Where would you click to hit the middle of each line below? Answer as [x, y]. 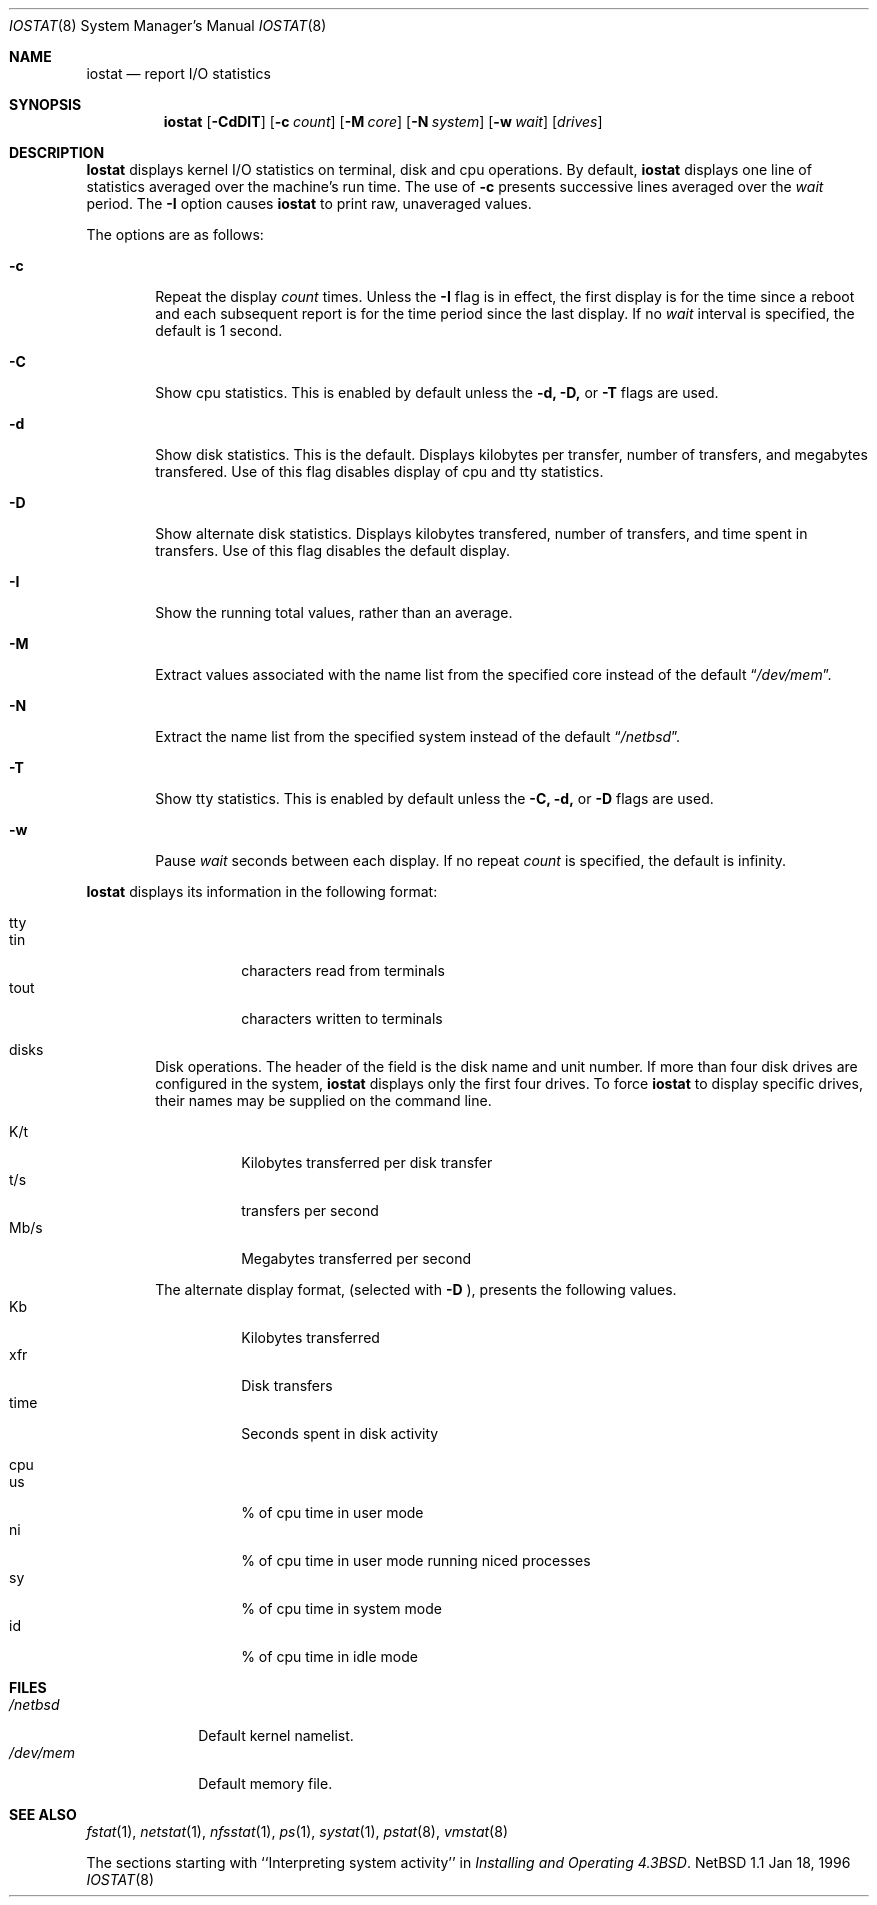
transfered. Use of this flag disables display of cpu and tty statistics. [379, 471]
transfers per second [310, 1210]
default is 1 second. [219, 330]
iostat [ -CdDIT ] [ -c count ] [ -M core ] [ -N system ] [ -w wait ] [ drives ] [383, 121]
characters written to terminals [342, 1018]
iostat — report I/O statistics [178, 73]
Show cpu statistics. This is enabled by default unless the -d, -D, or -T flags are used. [437, 392]
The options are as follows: [175, 234]
